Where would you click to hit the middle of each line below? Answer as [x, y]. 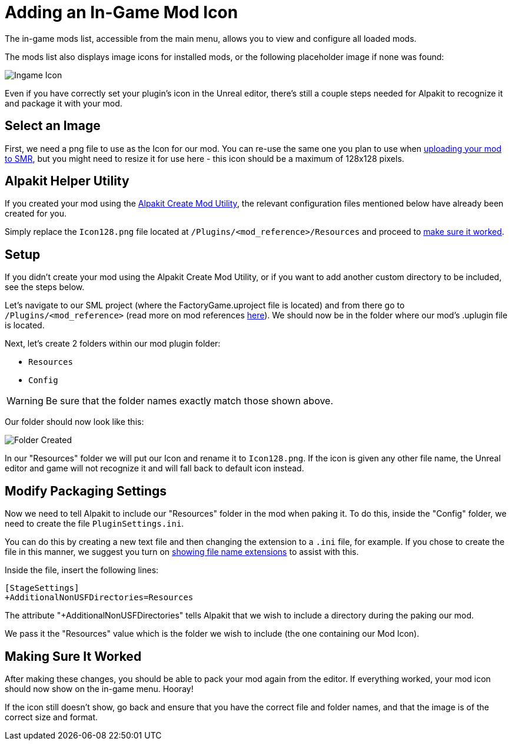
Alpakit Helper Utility [67, 181]
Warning [25, 401]
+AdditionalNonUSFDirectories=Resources [99, 598]
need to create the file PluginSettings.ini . [94, 524]
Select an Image [53, 126]
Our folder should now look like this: [74, 422]
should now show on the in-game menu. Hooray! [99, 689]
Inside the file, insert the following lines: [82, 570]
